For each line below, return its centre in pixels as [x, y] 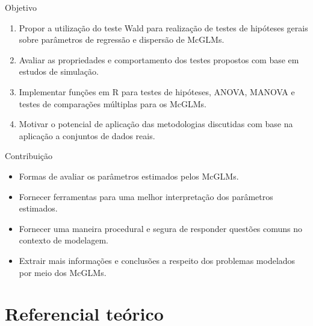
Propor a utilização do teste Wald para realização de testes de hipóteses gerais [163, 27]
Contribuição [29, 156]
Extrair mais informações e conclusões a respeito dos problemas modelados [157, 260]
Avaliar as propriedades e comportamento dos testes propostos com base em [159, 59]
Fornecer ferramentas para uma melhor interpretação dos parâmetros [146, 196]
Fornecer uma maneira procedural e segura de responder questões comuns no [161, 228]
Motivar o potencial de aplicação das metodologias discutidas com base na [156, 124]
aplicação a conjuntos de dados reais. [87, 135]
